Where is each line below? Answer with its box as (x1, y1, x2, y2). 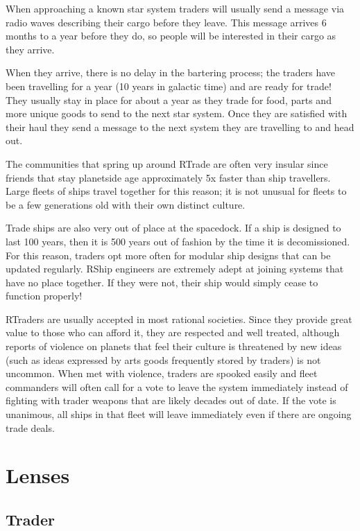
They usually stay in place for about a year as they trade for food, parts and (6, 92, 332, 107)
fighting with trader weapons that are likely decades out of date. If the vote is (6, 393, 336, 408)
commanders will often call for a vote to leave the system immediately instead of (6, 379, 348, 394)
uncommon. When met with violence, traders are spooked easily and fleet (6, 366, 318, 381)
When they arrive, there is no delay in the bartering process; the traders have (6, 65, 336, 80)
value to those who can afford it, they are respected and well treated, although (6, 325, 340, 340)
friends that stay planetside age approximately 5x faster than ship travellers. (6, 170, 331, 184)
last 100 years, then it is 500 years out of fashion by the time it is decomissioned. (6, 234, 350, 248)
